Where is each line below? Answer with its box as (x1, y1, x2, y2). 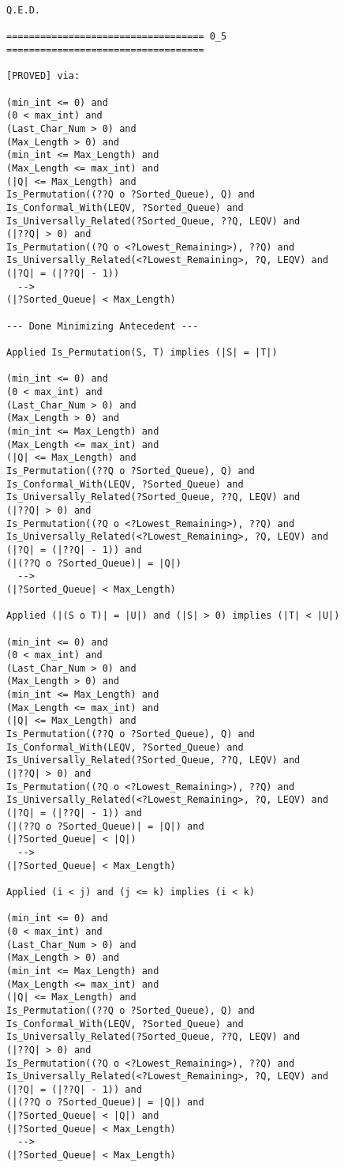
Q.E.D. (6, 5, 40, 16)
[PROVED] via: (6, 70, 80, 82)
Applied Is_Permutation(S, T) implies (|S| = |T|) (6, 347, 278, 359)
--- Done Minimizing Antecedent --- (6, 320, 199, 332)
